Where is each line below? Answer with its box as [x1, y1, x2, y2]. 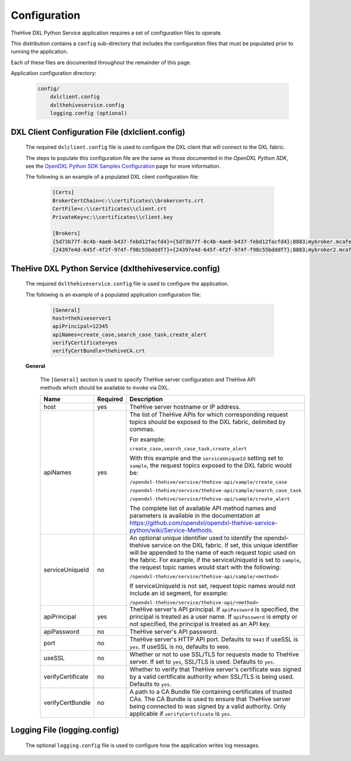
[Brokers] [52, 230, 81, 237]
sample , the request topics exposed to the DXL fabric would [129, 461, 292, 469]
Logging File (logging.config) [11, 725, 119, 735]
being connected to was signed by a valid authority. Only [129, 702, 287, 710]
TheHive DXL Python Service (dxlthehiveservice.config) [11, 264, 221, 274]
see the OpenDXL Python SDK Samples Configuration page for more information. [25, 163, 221, 170]
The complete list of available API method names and [129, 504, 276, 512]
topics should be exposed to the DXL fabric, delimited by [129, 418, 286, 426]
